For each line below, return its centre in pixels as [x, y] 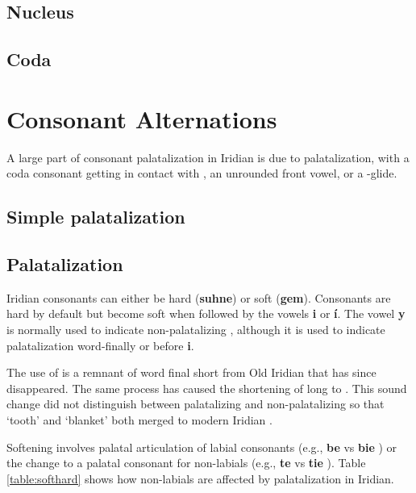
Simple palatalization [96, 217]
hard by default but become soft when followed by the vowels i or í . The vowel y [206, 313]
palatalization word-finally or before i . [100, 345]
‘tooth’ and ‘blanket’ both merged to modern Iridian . [139, 420]
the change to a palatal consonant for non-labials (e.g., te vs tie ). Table [186, 463]
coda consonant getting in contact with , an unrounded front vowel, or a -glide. [202, 173]
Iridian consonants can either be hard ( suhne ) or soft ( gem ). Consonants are [199, 297]
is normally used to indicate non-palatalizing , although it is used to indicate [196, 330]
